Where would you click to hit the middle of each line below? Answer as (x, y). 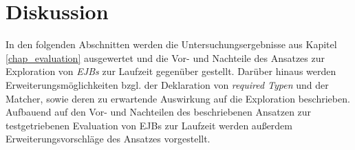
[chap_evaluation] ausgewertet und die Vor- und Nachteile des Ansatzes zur (165, 57)
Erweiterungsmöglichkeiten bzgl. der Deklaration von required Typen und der (167, 84)
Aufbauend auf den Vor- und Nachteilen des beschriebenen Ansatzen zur (159, 112)
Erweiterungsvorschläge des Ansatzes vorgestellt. (108, 139)
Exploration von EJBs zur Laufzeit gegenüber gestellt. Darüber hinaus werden (171, 71)
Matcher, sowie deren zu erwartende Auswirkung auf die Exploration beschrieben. (178, 98)
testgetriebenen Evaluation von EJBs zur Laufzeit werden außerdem (149, 125)
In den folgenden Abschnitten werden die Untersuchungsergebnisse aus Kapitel (171, 44)
